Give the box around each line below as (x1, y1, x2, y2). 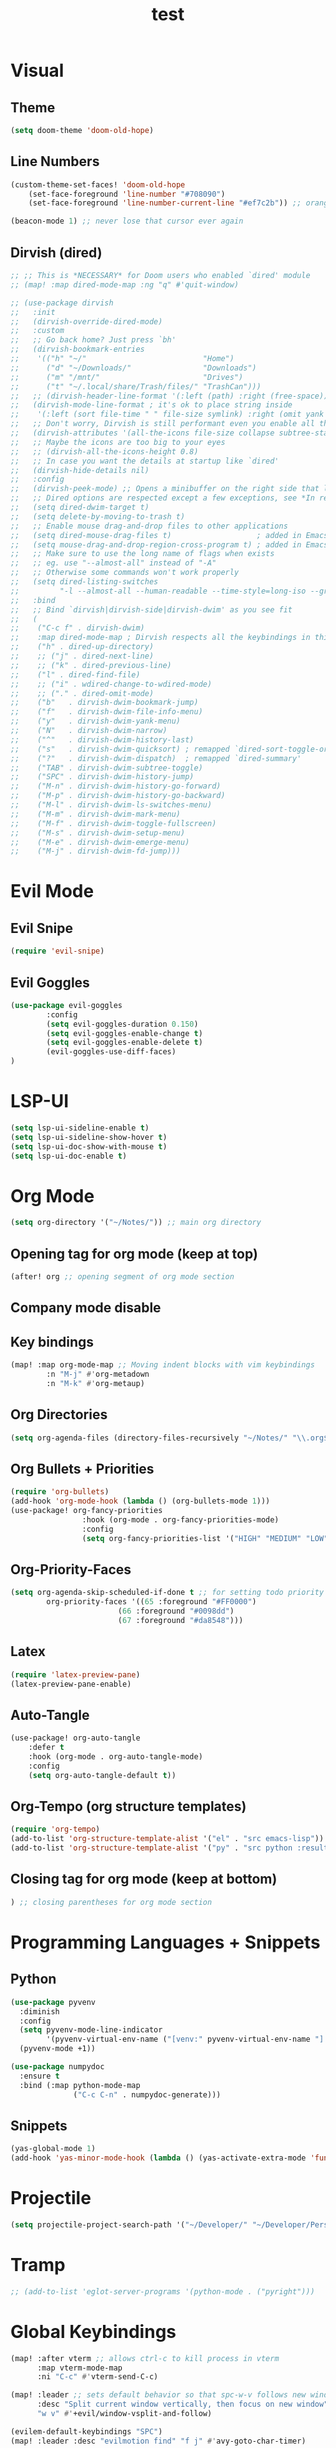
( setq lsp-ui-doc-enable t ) (10, 1151, 128, 1161)
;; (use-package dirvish (10, 298, 114, 308)
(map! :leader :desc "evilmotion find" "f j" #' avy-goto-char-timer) (10, 2436, 307, 2446)
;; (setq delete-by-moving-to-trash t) (10, 511, 186, 522)
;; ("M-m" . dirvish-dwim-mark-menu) (10, 809, 182, 819)
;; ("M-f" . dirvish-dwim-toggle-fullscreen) (10, 818, 217, 828)
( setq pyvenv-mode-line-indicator (19, 2025, 163, 2035)
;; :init (10, 307, 56, 317)
